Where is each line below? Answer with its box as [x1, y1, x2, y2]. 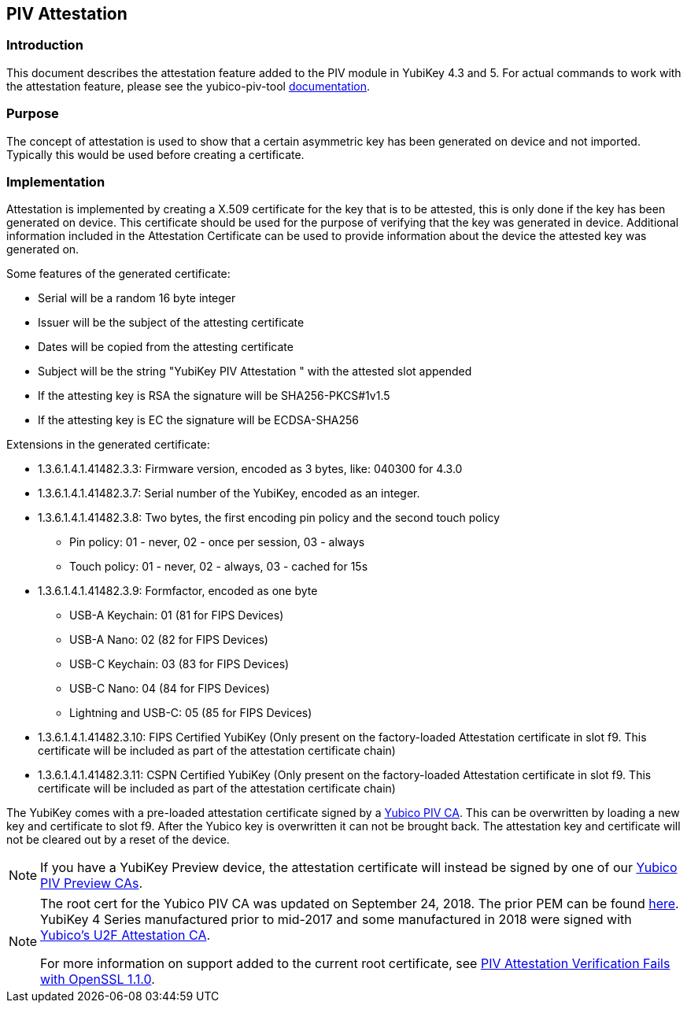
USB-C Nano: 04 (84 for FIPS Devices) [69, 682, 270, 696]
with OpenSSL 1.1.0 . [40, 971, 155, 988]
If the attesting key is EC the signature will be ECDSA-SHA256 [38, 413, 360, 427]
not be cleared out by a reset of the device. [6, 833, 230, 847]
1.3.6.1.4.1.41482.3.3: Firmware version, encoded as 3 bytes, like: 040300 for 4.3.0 [38, 462, 463, 476]
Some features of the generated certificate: [6, 267, 231, 281]
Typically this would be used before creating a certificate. [6, 147, 305, 161]
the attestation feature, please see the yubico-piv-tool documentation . [6, 79, 371, 93]
